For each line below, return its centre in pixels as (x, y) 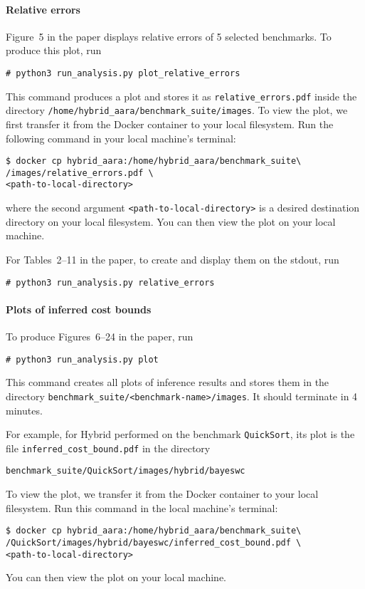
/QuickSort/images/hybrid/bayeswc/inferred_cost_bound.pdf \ (154, 542)
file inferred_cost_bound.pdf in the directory (108, 448)
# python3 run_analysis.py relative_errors (110, 282)
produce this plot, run (54, 50)
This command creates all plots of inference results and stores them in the (168, 382)
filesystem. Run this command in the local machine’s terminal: (142, 507)
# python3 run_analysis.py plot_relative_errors (123, 73)
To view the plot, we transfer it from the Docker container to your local (162, 494)
